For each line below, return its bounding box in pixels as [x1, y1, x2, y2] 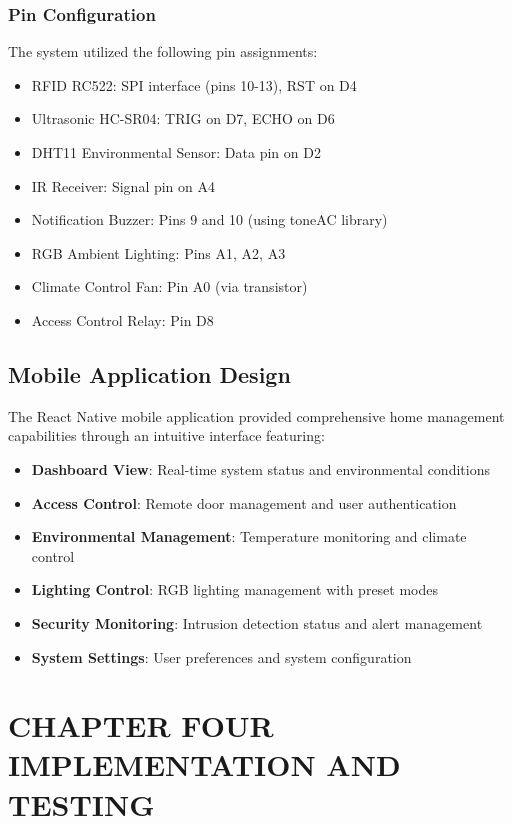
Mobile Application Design [8, 358, 291, 389]
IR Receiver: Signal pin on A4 [31, 175, 216, 196]
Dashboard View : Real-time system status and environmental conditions [31, 458, 490, 479]
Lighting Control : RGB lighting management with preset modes [31, 579, 439, 600]
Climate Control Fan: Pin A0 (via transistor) [31, 276, 308, 297]
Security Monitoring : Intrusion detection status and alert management [31, 612, 483, 633]
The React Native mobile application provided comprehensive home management [8, 405, 505, 426]
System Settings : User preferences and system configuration [31, 646, 412, 667]
